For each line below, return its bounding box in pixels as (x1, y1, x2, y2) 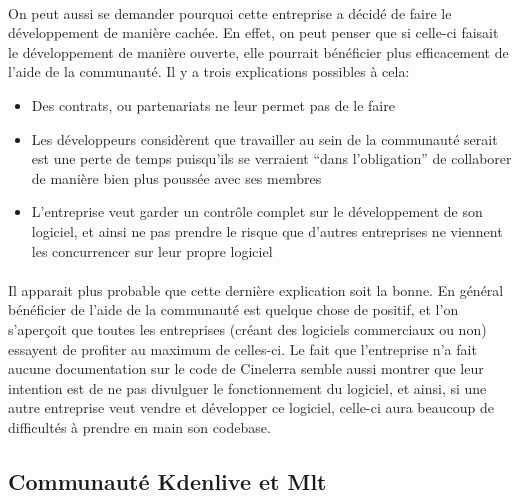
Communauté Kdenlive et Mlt (8, 465, 327, 496)
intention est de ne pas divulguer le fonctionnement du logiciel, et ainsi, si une (8, 377, 487, 398)
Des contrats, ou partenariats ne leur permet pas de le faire (31, 94, 395, 115)
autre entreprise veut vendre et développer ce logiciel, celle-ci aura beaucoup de (8, 397, 494, 418)
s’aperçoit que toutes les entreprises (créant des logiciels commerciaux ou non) (8, 318, 487, 339)
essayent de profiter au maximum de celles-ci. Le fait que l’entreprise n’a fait (8, 338, 477, 359)
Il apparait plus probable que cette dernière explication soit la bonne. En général (8, 279, 504, 300)
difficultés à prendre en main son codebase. (8, 416, 271, 437)
